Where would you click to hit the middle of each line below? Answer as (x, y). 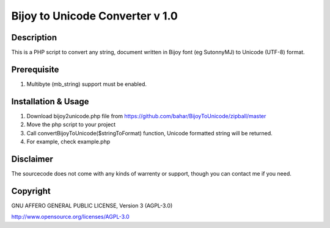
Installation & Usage (50, 102)
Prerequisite (35, 69)
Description (34, 37)
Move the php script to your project (71, 124)
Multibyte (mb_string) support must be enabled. (86, 84)
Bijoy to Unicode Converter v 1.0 (95, 16)
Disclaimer (32, 159)
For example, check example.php (68, 142)
